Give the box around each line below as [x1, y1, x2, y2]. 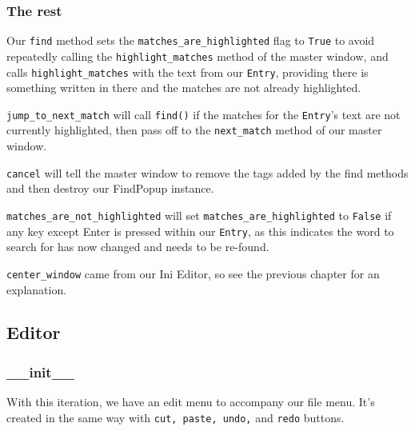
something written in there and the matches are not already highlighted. [6, 79, 361, 96]
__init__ [6, 361, 75, 381]
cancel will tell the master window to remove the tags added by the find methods [6, 164, 409, 181]
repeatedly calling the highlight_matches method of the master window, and [6, 47, 389, 64]
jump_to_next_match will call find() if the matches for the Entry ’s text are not [6, 106, 401, 122]
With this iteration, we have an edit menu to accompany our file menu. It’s [6, 393, 375, 410]
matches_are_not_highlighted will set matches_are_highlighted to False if [6, 206, 392, 223]
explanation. [6, 281, 67, 297]
